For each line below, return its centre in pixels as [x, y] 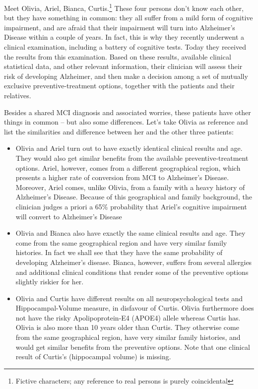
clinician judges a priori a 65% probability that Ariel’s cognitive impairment [131, 206]
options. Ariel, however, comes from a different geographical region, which [128, 167]
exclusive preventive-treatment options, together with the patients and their [119, 86]
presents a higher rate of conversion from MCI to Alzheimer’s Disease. [122, 177]
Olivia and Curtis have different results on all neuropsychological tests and [129, 298]
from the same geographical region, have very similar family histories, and [128, 337]
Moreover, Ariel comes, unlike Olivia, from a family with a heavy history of [130, 187]
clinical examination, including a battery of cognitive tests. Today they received [125, 47]
